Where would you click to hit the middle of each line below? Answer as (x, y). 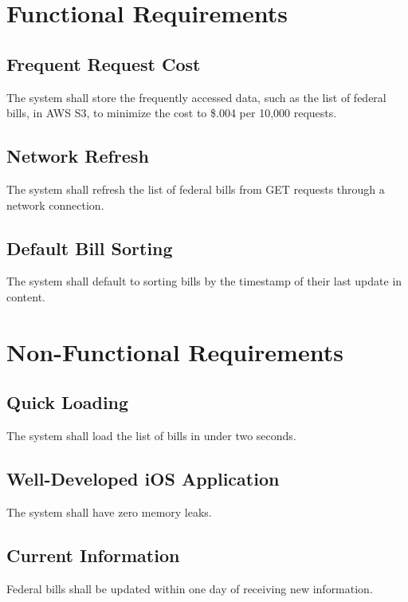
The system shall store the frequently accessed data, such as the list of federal (196, 97)
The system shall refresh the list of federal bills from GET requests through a (196, 189)
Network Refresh (78, 156)
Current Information (93, 555)
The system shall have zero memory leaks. (109, 512)
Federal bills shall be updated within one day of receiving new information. (190, 588)
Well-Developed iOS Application (143, 479)
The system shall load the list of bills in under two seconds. (151, 436)
